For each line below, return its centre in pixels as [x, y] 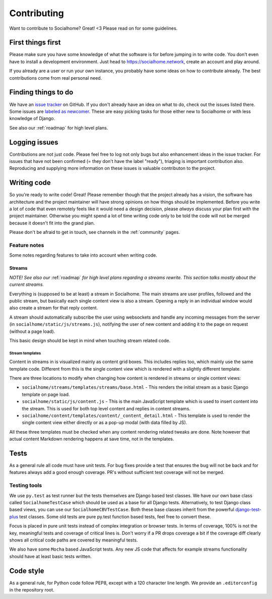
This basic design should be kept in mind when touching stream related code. [90, 340]
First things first [35, 43]
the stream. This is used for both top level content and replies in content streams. [106, 408]
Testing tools [26, 486]
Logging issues [34, 142]
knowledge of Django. [32, 118]
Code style [27, 571]
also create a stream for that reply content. [54, 308]
